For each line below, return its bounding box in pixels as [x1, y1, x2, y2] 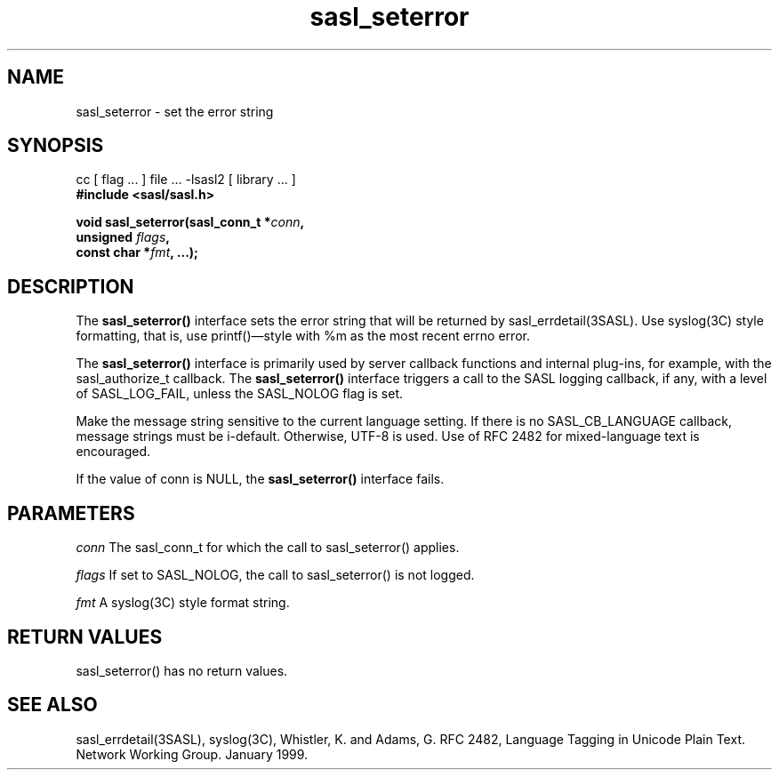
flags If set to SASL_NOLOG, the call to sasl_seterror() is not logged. [76, 567, 475, 583]
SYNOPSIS [7, 134, 104, 157]
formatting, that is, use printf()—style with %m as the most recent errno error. [76, 328, 530, 344]
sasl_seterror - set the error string [76, 103, 274, 119]
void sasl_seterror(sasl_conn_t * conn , [76, 214, 305, 230]
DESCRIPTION [7, 275, 134, 298]
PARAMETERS [7, 501, 135, 525]
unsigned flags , [76, 229, 170, 245]
